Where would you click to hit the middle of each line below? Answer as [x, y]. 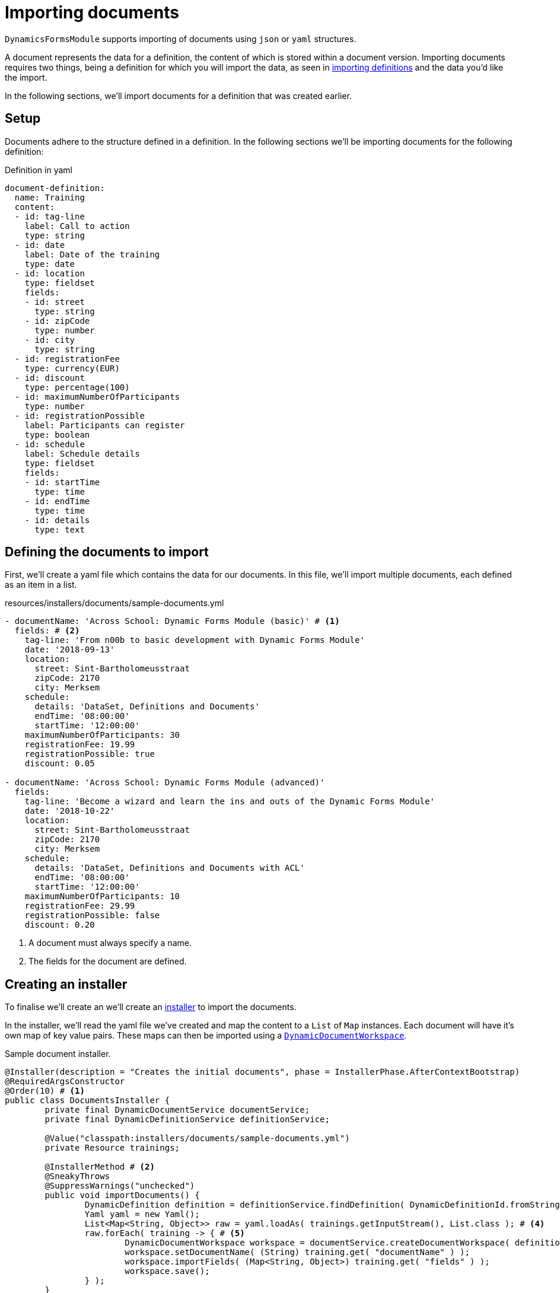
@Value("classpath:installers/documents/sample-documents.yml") [197, 1138]
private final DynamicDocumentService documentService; [177, 1110]
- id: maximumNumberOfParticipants [97, 397]
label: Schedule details [82, 453]
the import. [26, 77]
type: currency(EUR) [72, 368]
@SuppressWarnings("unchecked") [120, 1186]
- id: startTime [62, 482]
